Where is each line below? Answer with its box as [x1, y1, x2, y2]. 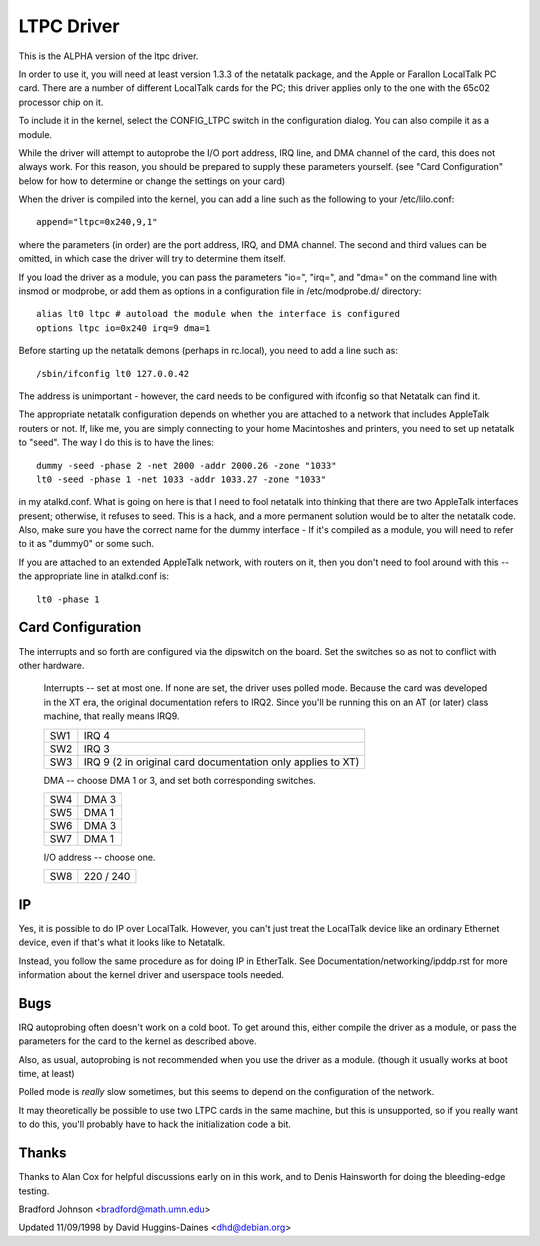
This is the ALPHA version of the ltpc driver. [18, 50, 199, 62]
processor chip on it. [18, 96, 104, 108]
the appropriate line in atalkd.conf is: [18, 570, 170, 582]
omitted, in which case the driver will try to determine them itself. [18, 253, 286, 265]
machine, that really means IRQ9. [43, 710, 180, 722]
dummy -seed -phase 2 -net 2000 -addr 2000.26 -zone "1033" [36, 460, 337, 471]
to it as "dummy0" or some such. [18, 538, 155, 550]
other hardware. [18, 659, 85, 671]
